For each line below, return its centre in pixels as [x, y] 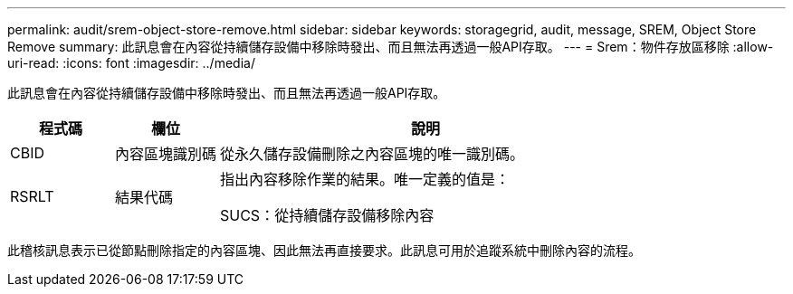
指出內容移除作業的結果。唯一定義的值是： [365, 179]
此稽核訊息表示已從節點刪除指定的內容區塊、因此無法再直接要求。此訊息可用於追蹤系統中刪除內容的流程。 [324, 250]
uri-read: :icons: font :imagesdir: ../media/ [131, 63]
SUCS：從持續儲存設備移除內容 [327, 215]
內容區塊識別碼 [166, 154]
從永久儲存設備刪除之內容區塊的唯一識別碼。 [373, 154]
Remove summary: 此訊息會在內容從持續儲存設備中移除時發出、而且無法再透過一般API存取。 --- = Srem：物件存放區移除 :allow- [391, 47]
